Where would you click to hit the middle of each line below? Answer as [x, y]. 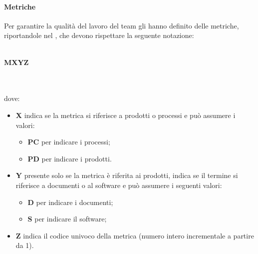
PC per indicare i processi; [69, 142]
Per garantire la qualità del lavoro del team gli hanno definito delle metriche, [122, 25]
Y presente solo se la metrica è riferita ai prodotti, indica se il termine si [127, 175]
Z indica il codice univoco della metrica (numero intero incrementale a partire [135, 235]
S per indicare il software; [67, 219]
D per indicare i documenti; [70, 202]
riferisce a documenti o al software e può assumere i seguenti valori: [119, 185]
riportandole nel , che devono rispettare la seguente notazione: [99, 35]
